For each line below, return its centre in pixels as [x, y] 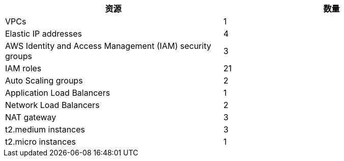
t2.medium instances [45, 129]
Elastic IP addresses [44, 34]
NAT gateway [31, 117]
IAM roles [23, 68]
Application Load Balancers [58, 93]
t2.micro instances [40, 142]
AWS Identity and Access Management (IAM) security [108, 46]
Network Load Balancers [52, 105]
